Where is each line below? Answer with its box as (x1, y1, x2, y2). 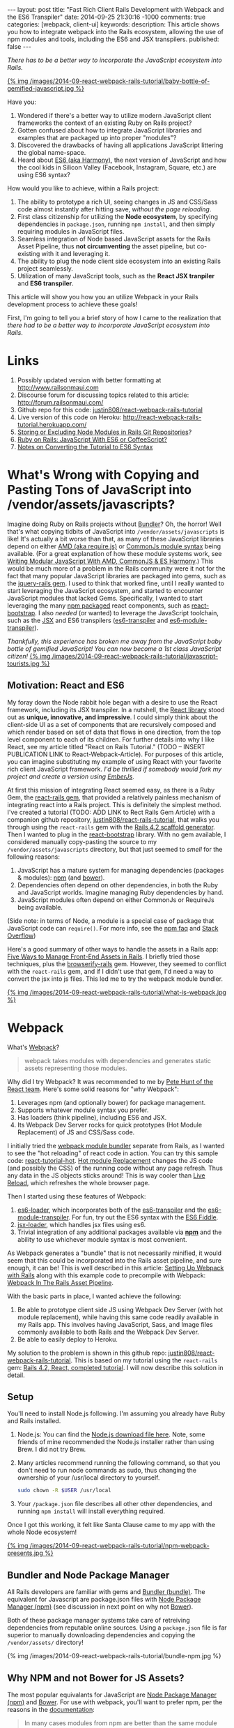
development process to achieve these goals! (7, 300, 138, 308)
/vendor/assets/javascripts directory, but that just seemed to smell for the (7, 845, 223, 853)
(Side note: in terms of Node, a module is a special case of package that (7, 916, 214, 925)
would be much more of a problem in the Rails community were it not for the (7, 564, 226, 573)
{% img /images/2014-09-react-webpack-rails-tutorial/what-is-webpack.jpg (7, 988, 226, 996)
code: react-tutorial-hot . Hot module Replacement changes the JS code (7, 1156, 214, 1164)
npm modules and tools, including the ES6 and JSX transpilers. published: (7, 35, 219, 43)
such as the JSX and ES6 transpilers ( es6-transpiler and (7, 616, 169, 624)
